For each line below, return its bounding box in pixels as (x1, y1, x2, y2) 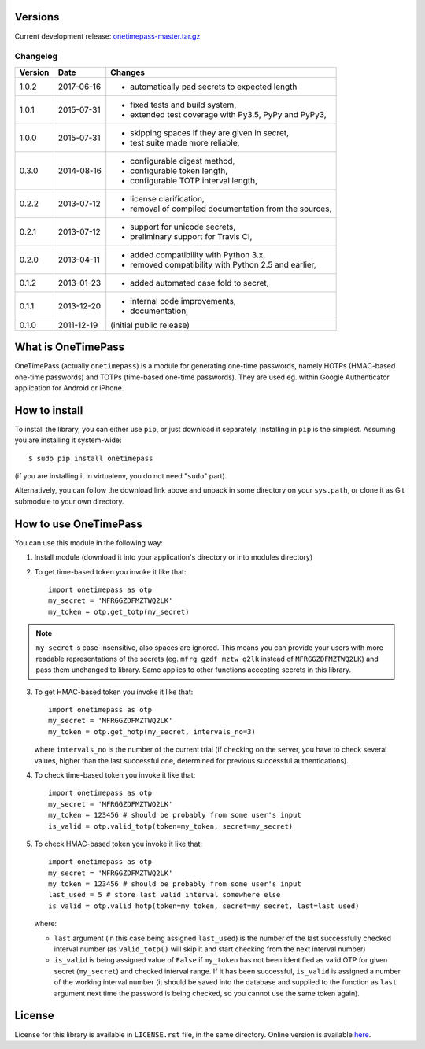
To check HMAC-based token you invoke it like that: (34, 839, 203, 848)
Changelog (14, 51, 58, 62)
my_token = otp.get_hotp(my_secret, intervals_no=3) (48, 727, 256, 736)
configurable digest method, (130, 155, 235, 166)
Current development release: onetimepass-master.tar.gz (14, 31, 201, 41)
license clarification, (130, 193, 205, 204)
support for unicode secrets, (130, 221, 236, 232)
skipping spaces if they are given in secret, (130, 127, 290, 138)
